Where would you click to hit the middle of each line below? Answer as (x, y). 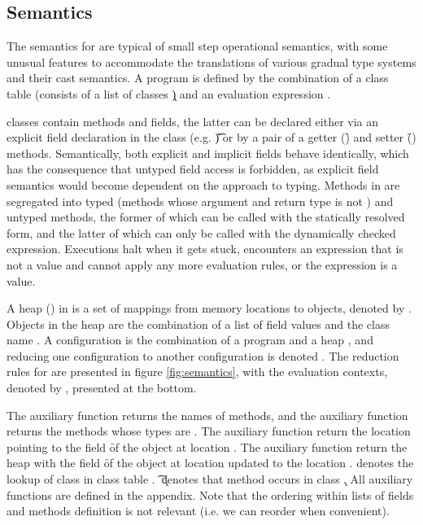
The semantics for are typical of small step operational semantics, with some (197, 46)
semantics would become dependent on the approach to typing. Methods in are (203, 184)
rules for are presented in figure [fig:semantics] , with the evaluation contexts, (197, 372)
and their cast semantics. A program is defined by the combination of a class (198, 78)
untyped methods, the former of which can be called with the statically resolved (206, 217)
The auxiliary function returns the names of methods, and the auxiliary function (207, 415)
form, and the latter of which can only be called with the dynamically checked (201, 232)
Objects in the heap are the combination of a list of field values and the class (198, 324)
